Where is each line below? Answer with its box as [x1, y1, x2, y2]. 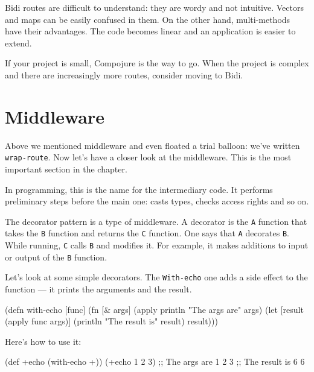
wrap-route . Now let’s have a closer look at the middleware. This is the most [5, 151, 292, 163]
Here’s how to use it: [5, 335, 82, 347]
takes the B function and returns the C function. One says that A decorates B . [5, 227, 290, 239]
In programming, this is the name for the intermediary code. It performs [5, 183, 273, 195]
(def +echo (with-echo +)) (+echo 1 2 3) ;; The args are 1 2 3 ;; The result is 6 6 [5, 355, 305, 368]
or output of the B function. [5, 250, 107, 263]
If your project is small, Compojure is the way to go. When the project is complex [5, 57, 309, 69]
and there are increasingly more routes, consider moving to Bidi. [5, 68, 243, 81]
